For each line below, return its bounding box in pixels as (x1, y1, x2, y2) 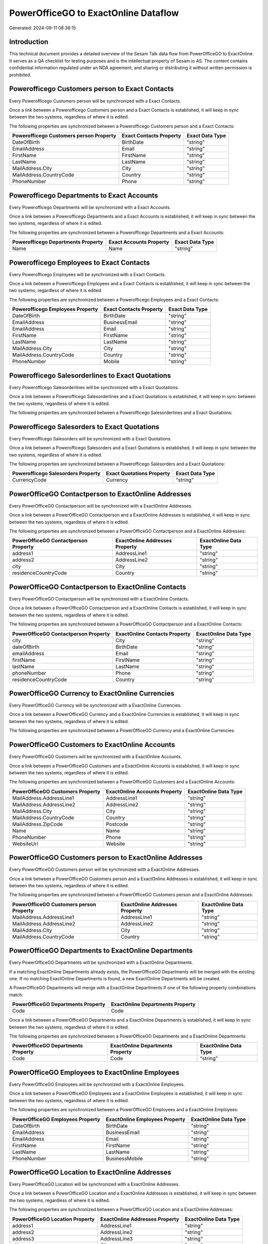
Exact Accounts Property (108, 239, 170, 246)
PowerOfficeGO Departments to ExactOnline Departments (9, 946, 193, 955)
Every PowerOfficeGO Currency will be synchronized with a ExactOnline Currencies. (9, 702, 182, 709)
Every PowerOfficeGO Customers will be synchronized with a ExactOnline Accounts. (9, 754, 182, 760)
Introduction (9, 38, 49, 46)
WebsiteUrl (12, 840, 38, 847)
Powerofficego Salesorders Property (12, 470, 101, 477)
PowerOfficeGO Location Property (12, 1216, 95, 1223)
